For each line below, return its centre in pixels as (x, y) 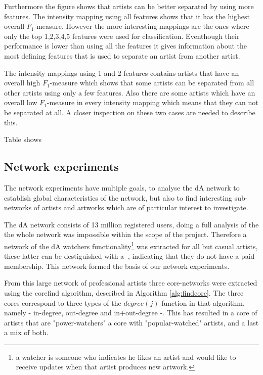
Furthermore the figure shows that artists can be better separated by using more (129, 6)
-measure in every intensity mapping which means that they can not (152, 102)
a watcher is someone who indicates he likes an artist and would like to (126, 357)
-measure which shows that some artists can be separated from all (152, 83)
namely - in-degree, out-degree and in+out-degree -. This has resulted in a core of (131, 313)
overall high (22, 83)
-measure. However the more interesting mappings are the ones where (142, 26)
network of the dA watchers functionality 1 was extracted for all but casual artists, (131, 245)
